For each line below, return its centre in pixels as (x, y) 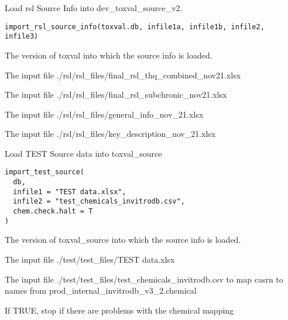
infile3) (22, 37)
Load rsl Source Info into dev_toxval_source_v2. (94, 8)
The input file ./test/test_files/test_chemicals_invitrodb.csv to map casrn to (144, 279)
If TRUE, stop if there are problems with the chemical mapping (119, 310)
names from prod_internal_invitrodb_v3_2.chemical (101, 290)
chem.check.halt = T (53, 211)
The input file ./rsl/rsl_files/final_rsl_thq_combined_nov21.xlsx (123, 75)
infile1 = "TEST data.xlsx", (70, 192)
